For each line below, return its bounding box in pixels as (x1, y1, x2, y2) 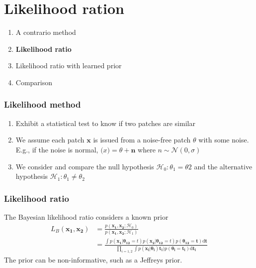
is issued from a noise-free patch (93, 134, 191, 145)
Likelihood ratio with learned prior (15, 60, 122, 71)
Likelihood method (4, 98, 81, 111)
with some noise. (198, 134, 249, 145)
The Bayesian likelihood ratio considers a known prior (4, 211, 169, 222)
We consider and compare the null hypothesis (15, 161, 154, 171)
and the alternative (194, 161, 253, 171)
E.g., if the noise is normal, (15, 144, 98, 154)
